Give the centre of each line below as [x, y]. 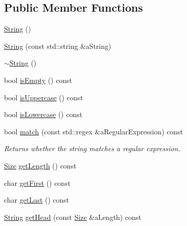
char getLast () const [37, 200]
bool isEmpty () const [38, 80]
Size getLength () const [40, 165]
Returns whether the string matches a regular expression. [92, 148]
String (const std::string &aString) [58, 46]
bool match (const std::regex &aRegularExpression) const [93, 131]
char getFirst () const [38, 182]
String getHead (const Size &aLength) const [73, 217]
